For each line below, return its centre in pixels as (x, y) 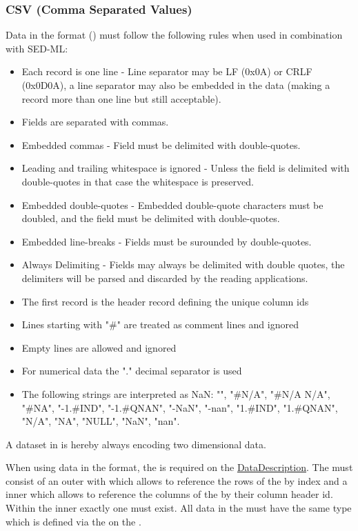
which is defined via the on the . (73, 521)
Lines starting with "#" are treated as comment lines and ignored (160, 324)
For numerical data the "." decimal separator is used (132, 371)
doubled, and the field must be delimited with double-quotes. (151, 218)
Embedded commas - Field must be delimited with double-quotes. (161, 144)
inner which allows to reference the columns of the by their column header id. (169, 494)
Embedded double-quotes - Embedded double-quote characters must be (172, 204)
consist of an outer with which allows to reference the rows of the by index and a (177, 480)
